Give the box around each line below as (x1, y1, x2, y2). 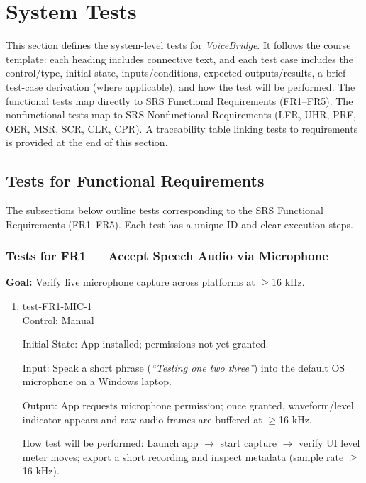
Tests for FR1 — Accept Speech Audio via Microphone (6, 247, 328, 265)
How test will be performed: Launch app (22, 435, 199, 450)
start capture (220, 435, 277, 450)
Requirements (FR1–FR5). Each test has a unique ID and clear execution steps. (6, 216, 353, 231)
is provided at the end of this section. (6, 135, 168, 150)
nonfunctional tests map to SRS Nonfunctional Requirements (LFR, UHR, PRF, (6, 107, 357, 122)
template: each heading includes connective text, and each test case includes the (6, 51, 353, 66)
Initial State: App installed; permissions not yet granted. (22, 336, 269, 351)
